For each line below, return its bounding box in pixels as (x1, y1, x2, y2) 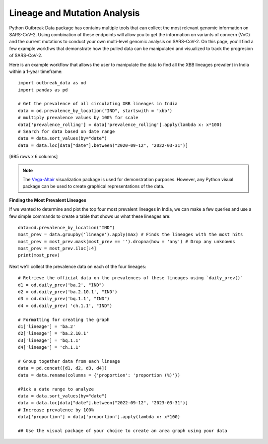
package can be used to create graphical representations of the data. (22, 184, 165, 190)
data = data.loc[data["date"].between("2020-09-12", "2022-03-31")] (18, 142, 188, 148)
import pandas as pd (18, 87, 68, 93)
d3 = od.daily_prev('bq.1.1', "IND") (18, 296, 110, 302)
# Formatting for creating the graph (18, 317, 110, 322)
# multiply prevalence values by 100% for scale (18, 115, 138, 121)
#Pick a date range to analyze (18, 386, 94, 392)
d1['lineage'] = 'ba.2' (18, 324, 76, 329)
